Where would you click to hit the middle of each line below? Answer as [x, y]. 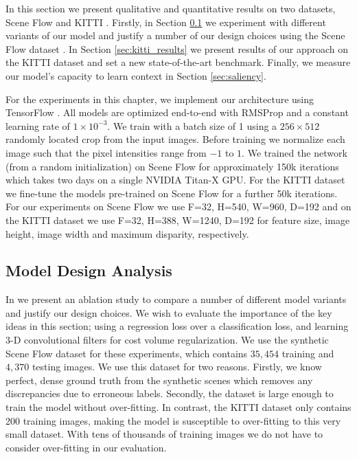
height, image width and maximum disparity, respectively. [127, 233]
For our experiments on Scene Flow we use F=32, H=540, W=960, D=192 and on [178, 206]
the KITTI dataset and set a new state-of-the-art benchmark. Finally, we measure [178, 62]
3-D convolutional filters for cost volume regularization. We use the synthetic [167, 340]
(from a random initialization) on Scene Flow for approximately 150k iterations [172, 166]
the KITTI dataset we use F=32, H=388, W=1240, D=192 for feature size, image [178, 220]
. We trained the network [295, 152]
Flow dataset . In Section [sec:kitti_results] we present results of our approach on [177, 48]
